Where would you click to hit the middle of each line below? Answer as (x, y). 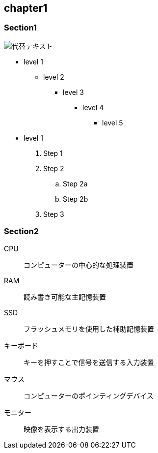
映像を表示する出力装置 (61, 429)
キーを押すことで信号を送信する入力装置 (89, 362)
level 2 (54, 77)
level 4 (93, 107)
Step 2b (76, 199)
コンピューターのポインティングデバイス (89, 395)
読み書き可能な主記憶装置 (65, 297)
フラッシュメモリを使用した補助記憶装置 (89, 329)
